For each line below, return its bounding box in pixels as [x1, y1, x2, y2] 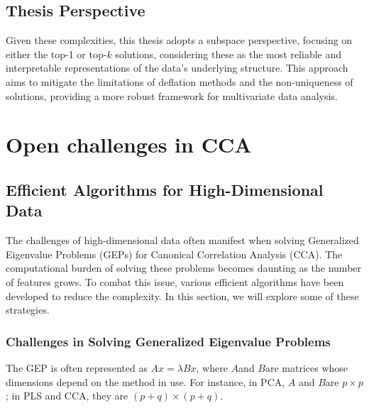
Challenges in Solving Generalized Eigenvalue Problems [6, 332, 331, 350]
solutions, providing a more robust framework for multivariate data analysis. [6, 88, 338, 103]
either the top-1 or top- [6, 46, 107, 61]
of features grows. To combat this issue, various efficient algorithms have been [6, 274, 344, 289]
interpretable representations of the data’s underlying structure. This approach [6, 60, 348, 75]
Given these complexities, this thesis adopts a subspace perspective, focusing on [6, 33, 353, 48]
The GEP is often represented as [6, 360, 148, 375]
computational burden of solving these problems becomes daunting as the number [6, 260, 362, 275]
